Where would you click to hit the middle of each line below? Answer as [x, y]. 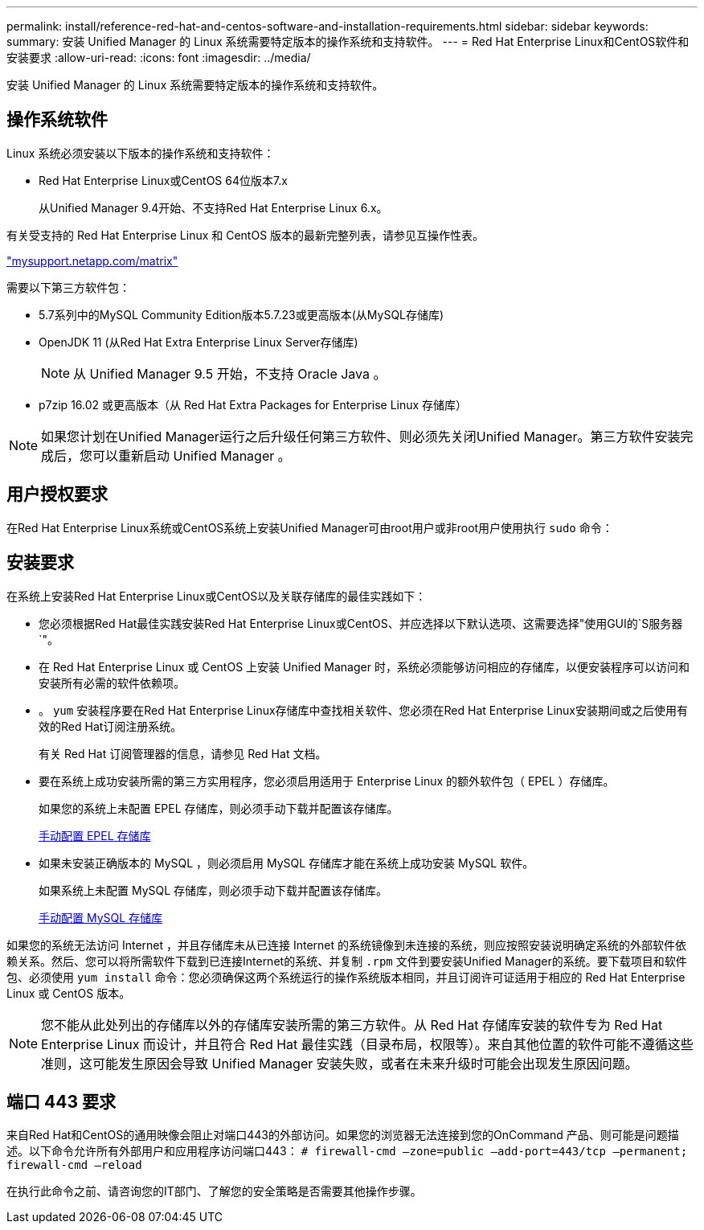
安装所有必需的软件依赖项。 [112, 683]
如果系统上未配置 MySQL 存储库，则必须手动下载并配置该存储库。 [213, 890]
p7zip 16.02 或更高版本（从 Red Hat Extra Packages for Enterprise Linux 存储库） [253, 404]
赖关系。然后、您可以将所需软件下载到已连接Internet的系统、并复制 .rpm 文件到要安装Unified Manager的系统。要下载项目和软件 [347, 961]
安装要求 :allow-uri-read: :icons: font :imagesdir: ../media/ [159, 57]
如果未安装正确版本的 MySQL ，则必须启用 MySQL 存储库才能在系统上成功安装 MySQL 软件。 [287, 863]
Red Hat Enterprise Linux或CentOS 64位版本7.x [163, 180]
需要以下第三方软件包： [68, 287]
